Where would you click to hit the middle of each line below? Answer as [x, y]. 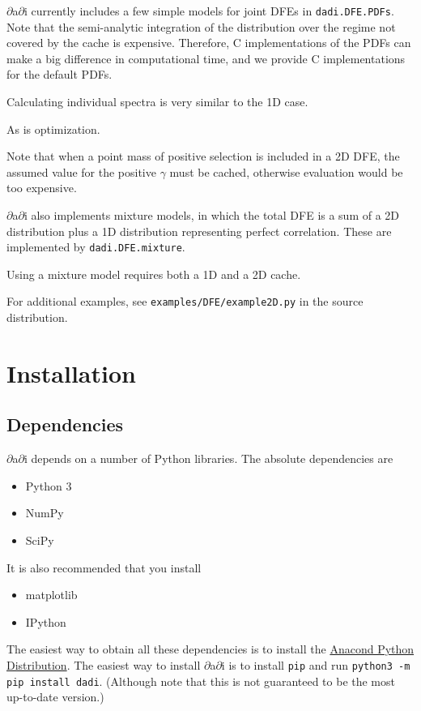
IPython [46, 621]
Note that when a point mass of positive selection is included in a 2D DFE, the [203, 156]
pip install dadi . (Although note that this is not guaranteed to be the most [201, 681]
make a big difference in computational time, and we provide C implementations [206, 58]
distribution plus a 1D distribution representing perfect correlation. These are [199, 231]
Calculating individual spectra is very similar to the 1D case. [157, 102]
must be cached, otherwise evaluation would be [286, 171]
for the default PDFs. [60, 74]
